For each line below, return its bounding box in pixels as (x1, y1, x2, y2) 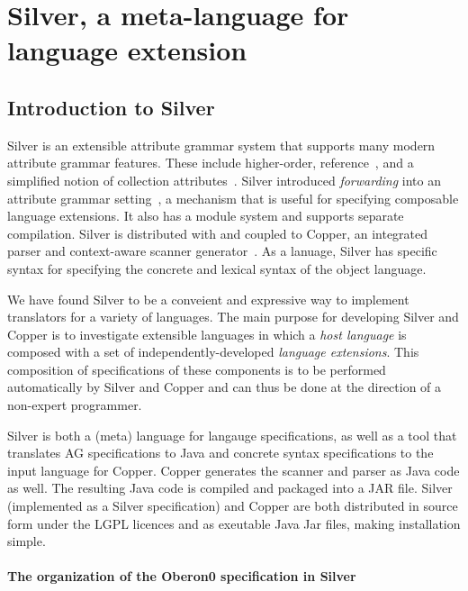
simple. (7, 532, 46, 550)
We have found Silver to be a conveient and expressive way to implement (7, 289, 409, 308)
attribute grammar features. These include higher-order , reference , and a (7, 153, 414, 172)
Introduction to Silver (7, 93, 215, 121)
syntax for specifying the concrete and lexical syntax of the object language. (7, 259, 427, 277)
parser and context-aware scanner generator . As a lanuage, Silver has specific (7, 241, 437, 260)
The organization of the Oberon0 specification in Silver (7, 567, 356, 586)
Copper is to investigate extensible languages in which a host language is (7, 324, 407, 343)
